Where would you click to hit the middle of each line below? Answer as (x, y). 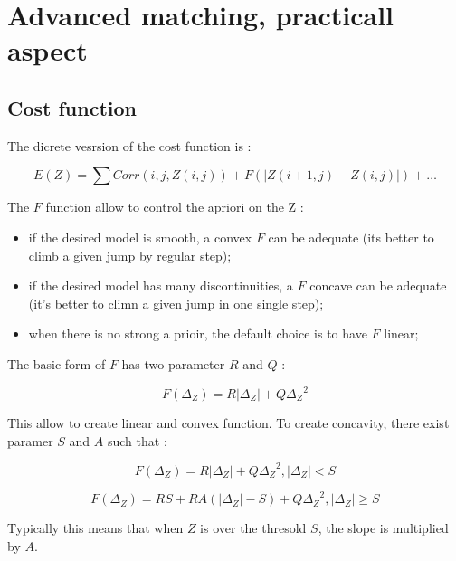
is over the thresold (253, 528)
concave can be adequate (378, 285)
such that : (137, 440)
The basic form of (57, 363)
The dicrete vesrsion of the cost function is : (129, 145)
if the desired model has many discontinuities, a (161, 285)
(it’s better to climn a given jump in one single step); (176, 303)
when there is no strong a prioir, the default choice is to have (198, 333)
